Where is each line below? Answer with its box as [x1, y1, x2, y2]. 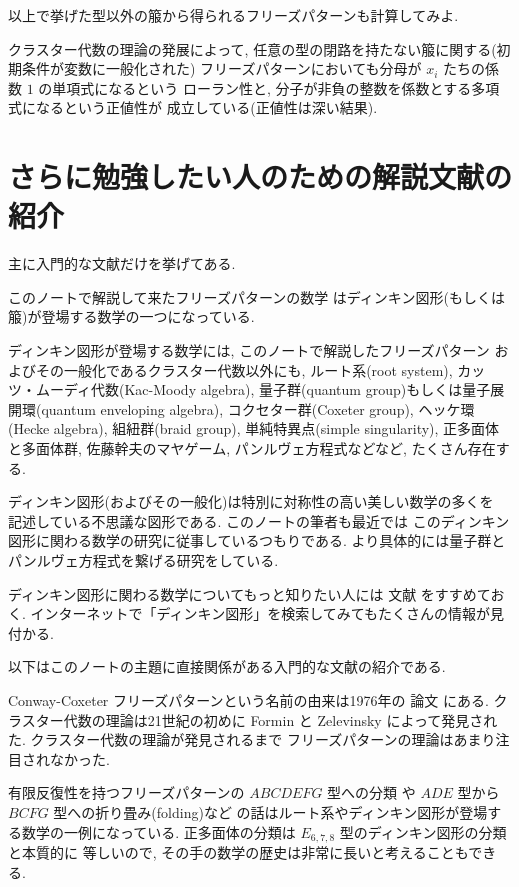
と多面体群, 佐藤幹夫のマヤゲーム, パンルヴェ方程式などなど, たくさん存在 [8, 438, 496, 459]
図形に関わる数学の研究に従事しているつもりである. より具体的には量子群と [8, 530, 506, 551]
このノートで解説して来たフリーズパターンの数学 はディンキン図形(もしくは [8, 286, 505, 307]
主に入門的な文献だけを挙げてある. [8, 253, 236, 274]
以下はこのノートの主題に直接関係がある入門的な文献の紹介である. [8, 656, 446, 677]
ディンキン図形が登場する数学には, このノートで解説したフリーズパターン [8, 340, 490, 361]
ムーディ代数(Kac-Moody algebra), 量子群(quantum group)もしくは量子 [35, 379, 491, 400]
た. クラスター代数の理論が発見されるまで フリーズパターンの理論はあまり [8, 729, 496, 750]
